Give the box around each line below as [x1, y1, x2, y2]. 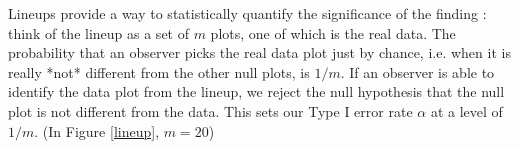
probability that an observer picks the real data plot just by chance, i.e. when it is [8, 42, 511, 63]
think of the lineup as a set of [8, 22, 189, 43]
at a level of [430, 100, 503, 121]
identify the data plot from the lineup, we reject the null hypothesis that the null [8, 81, 505, 102]
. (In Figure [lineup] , [34, 120, 160, 141]
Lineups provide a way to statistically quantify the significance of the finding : [8, 3, 487, 23]
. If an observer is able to [340, 61, 495, 82]
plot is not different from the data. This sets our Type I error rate [8, 100, 413, 121]
